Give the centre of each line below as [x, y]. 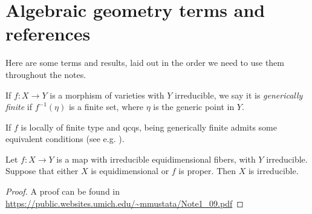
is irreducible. [273, 171]
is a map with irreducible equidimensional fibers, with [156, 159]
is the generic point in [194, 107]
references [48, 34]
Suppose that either [42, 171]
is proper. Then [207, 171]
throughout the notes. [46, 74]
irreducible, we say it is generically [239, 95]
